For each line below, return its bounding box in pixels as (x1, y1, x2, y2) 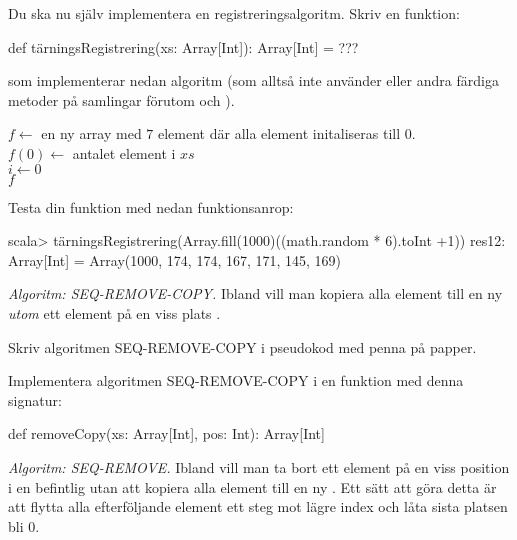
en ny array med (41, 123, 142, 144)
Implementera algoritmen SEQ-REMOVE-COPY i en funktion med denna (8, 370, 464, 391)
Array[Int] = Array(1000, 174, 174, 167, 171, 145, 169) (8, 249, 342, 270)
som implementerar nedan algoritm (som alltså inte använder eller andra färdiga (8, 70, 499, 91)
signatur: (8, 389, 62, 410)
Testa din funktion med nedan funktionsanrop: (8, 196, 294, 217)
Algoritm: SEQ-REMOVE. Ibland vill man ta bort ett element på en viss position (8, 456, 510, 477)
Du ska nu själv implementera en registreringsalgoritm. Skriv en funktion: (8, 3, 460, 23)
